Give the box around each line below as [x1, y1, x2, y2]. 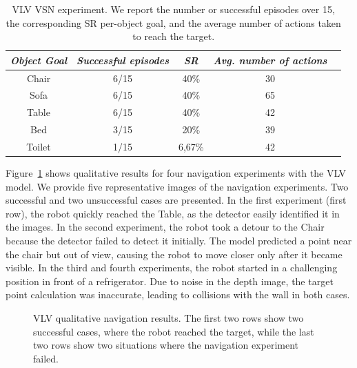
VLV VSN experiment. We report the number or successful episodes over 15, [12, 2, 335, 16]
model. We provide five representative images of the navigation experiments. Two [6, 179, 349, 193]
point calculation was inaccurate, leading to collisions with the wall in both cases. [6, 287, 350, 302]
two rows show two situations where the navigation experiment [33, 338, 298, 352]
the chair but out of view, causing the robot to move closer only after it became [6, 246, 343, 261]
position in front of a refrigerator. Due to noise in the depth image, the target [6, 273, 334, 288]
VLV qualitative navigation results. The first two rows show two [33, 311, 304, 325]
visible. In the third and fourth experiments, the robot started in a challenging [6, 260, 338, 275]
